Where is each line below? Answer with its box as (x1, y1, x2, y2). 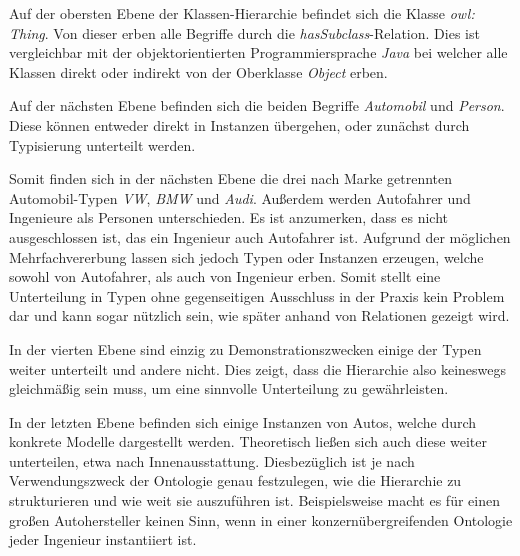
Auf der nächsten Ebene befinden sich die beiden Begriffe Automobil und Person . (9, 95, 505, 116)
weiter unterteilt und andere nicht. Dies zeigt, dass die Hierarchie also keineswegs (9, 358, 507, 379)
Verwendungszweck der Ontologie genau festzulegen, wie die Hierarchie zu (9, 470, 462, 491)
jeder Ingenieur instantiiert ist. (9, 529, 197, 550)
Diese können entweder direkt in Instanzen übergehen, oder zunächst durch (9, 114, 470, 135)
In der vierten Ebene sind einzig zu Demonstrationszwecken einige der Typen (9, 338, 482, 359)
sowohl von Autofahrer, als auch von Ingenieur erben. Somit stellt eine (9, 266, 441, 287)
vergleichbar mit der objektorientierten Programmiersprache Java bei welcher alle (9, 42, 508, 63)
